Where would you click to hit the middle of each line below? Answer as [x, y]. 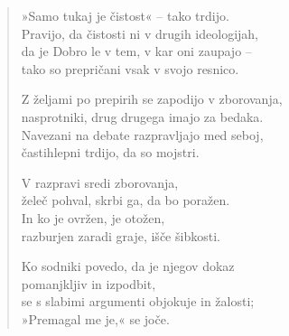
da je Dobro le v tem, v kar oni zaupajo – [136, 51]
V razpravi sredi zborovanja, [100, 182]
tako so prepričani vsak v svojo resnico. [130, 68]
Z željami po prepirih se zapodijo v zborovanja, [152, 99]
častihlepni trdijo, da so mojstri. [110, 152]
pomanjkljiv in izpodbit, [89, 283]
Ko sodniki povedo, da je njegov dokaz [128, 266]
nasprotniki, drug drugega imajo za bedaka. [142, 116]
